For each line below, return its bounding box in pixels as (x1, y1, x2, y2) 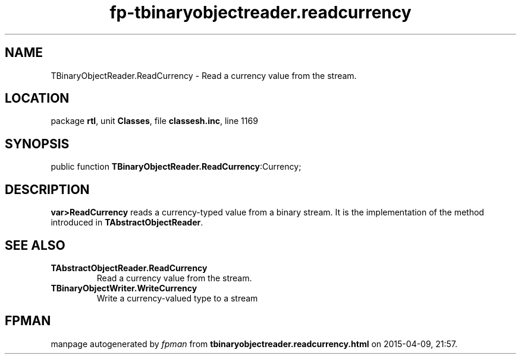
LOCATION (5, 91, 70, 106)
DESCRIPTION (5, 182, 90, 197)
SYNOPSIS (5, 136, 70, 151)
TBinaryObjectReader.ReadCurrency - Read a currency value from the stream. (51, 70, 357, 81)
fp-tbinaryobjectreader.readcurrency (109, 2, 412, 23)
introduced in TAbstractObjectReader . (51, 217, 203, 228)
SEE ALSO (5, 237, 65, 253)
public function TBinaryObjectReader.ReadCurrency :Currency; (51, 161, 302, 172)
